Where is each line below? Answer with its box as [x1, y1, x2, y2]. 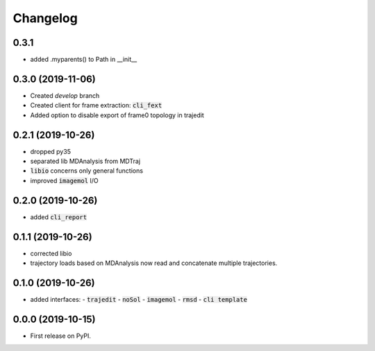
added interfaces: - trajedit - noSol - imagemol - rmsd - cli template [30, 295, 248, 303]
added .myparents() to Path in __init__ [30, 55, 137, 64]
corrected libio [30, 249, 72, 257]
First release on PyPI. [30, 332, 92, 340]
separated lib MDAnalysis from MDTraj [30, 157, 141, 166]
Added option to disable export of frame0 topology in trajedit [30, 111, 204, 119]
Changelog [12, 10, 78, 26]
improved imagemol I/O [30, 176, 99, 185]
